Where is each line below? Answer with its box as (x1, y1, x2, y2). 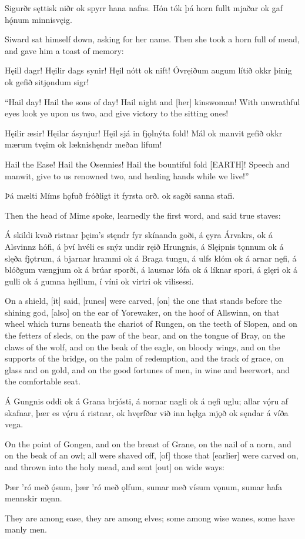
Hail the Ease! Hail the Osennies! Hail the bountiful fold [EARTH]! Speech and (5, 158, 290, 170)
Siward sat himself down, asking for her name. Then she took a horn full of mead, (5, 33, 300, 45)
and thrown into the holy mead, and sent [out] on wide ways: (5, 461, 224, 473)
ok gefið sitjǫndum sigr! (5, 75, 89, 88)
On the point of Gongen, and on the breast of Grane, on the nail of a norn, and (5, 437, 291, 450)
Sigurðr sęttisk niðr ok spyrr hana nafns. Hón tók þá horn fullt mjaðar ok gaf (5, 2, 283, 14)
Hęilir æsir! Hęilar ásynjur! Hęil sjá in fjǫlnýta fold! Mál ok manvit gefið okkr (5, 126, 283, 139)
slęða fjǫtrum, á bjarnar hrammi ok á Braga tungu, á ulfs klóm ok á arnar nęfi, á (5, 252, 297, 264)
